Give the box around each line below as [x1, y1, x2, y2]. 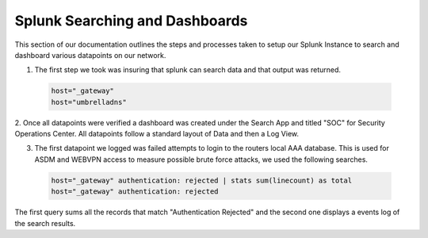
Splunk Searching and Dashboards [14, 12, 248, 29]
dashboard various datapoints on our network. [14, 50, 166, 59]
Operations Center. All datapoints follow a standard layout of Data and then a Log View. [14, 129, 300, 139]
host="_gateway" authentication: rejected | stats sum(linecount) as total [51, 175, 353, 185]
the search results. [14, 218, 76, 228]
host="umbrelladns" [51, 98, 127, 106]
